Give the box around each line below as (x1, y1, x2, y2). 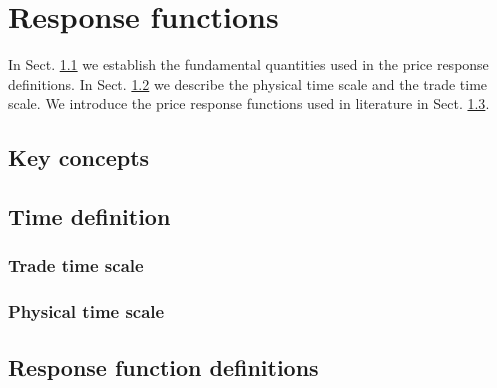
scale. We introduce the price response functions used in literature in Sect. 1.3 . (8, 93, 490, 114)
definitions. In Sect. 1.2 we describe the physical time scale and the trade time (8, 73, 488, 94)
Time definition (8, 201, 171, 232)
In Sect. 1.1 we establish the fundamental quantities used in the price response (8, 54, 489, 75)
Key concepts (8, 142, 150, 173)
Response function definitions (8, 351, 319, 382)
